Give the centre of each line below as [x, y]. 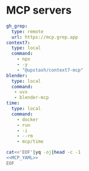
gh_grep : [17, 26]
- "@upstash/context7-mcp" [50, 70]
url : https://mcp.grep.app [45, 37]
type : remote [28, 31]
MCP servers [39, 10]
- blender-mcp [31, 98]
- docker [28, 120]
